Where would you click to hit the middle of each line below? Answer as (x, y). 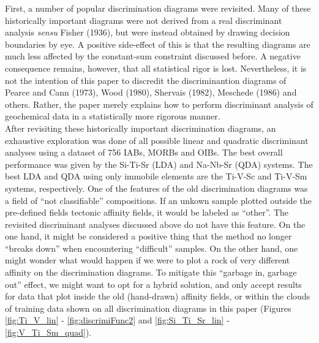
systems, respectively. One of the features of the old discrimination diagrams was (156, 188)
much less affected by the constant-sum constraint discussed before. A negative (153, 56)
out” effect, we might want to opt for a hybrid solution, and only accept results (153, 284)
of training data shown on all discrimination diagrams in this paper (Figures (148, 308)
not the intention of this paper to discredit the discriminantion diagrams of (146, 80)
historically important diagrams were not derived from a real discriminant (144, 20)
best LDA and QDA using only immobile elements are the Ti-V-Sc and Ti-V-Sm (156, 176)
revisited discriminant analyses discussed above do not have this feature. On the (155, 224)
